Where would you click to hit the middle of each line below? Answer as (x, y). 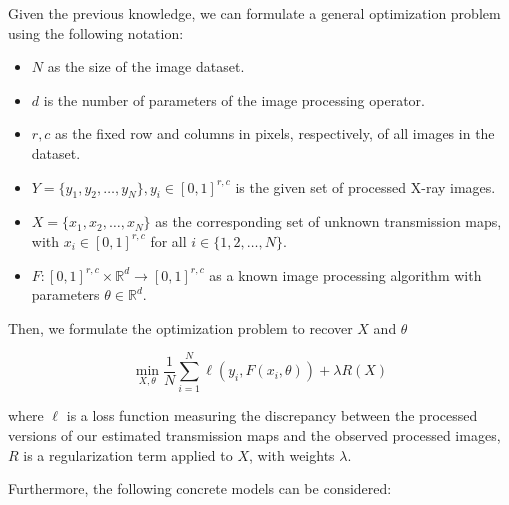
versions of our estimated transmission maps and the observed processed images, (254, 435)
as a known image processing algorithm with (345, 274)
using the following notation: (96, 32)
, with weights (291, 454)
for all (168, 240)
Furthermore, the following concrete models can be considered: (200, 488)
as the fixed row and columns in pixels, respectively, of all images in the (275, 133)
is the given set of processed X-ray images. (365, 186)
